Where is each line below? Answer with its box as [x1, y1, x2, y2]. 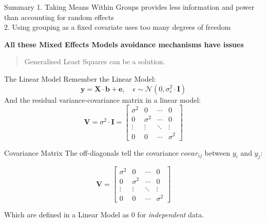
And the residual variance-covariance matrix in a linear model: [4, 94, 201, 105]
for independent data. [137, 209, 204, 219]
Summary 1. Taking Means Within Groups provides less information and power [4, 2, 255, 12]
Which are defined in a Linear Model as [4, 209, 129, 219]
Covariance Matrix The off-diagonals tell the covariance [4, 147, 179, 158]
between [204, 147, 230, 158]
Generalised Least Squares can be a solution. [24, 56, 165, 67]
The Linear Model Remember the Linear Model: [4, 73, 156, 84]
